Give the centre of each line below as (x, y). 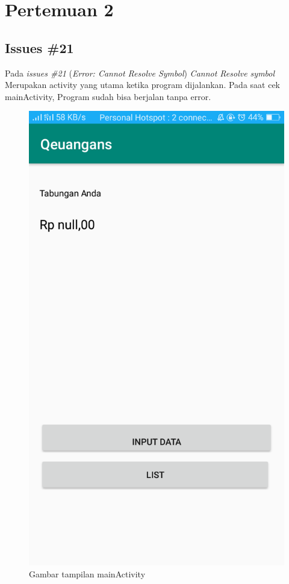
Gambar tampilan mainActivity (87, 573)
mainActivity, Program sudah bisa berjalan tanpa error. (108, 96)
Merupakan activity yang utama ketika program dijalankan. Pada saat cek (142, 85)
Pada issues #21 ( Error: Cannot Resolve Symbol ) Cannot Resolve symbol (140, 73)
